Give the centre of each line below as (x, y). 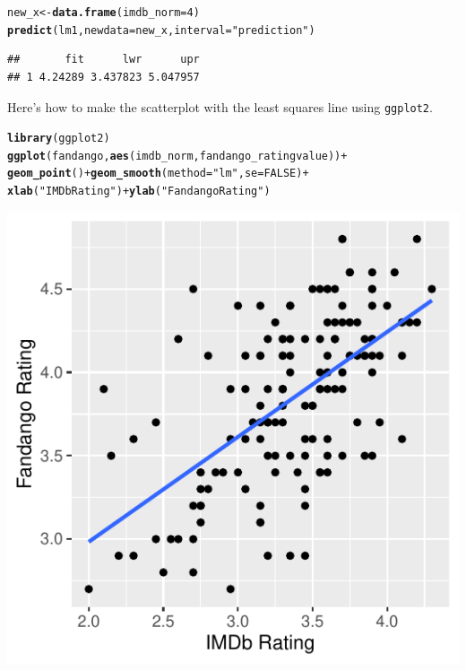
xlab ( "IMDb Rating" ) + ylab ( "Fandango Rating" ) (139, 192)
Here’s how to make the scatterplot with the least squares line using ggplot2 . (220, 106)
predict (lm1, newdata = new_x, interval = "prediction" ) (161, 30)
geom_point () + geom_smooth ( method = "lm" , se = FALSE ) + (158, 174)
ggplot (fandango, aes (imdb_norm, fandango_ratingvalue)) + (177, 156)
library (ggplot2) (59, 139)
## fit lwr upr (104, 60)
